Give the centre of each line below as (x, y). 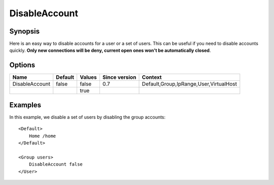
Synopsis (25, 31)
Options (22, 65)
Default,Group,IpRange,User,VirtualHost (189, 84)
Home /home (42, 136)
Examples (25, 105)
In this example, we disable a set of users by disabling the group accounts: (88, 117)
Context (152, 77)
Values (88, 77)
